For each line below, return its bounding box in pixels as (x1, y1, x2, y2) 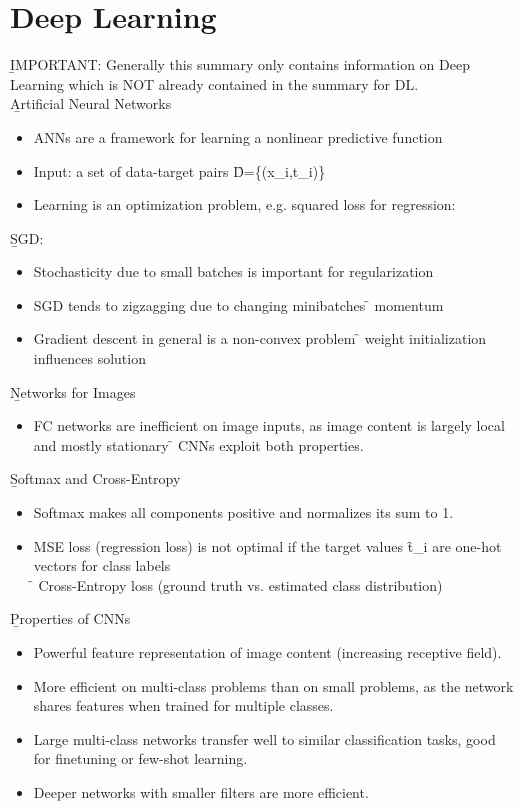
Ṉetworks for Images (10, 381, 136, 402)
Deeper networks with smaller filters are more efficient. (33, 781, 369, 802)
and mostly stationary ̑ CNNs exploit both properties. (33, 434, 364, 455)
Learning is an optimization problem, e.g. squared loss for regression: (33, 194, 456, 215)
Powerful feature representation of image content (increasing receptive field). (33, 642, 502, 662)
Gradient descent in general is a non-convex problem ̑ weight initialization (33, 328, 487, 349)
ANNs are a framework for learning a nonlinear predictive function (33, 126, 443, 147)
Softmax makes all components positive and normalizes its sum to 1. (33, 502, 454, 523)
